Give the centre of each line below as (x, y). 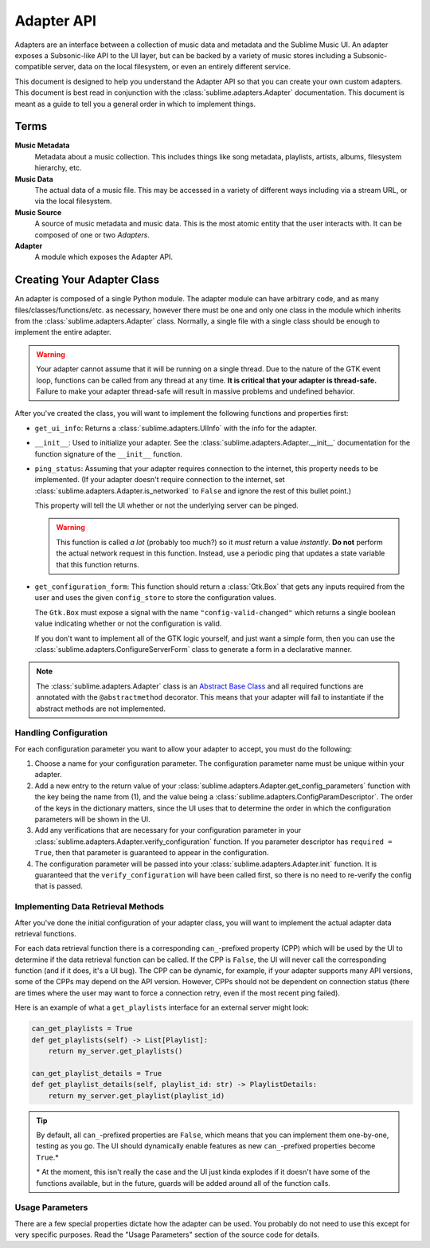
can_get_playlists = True (82, 1029)
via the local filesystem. (73, 201)
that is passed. (59, 886)
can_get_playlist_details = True (97, 1073)
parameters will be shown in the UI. (92, 819)
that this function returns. (98, 564)
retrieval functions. (46, 933)
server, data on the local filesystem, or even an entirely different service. (172, 67)
